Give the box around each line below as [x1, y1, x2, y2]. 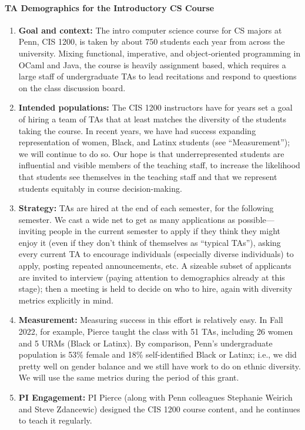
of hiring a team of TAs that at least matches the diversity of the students [18, 112, 286, 125]
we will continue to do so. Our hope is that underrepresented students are [18, 147, 284, 159]
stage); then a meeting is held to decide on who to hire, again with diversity [18, 282, 293, 295]
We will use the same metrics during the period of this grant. [18, 371, 239, 384]
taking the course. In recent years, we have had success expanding [18, 124, 256, 136]
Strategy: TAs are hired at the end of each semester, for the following [18, 202, 274, 214]
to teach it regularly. [18, 414, 92, 426]
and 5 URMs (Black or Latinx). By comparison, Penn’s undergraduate [18, 336, 273, 349]
